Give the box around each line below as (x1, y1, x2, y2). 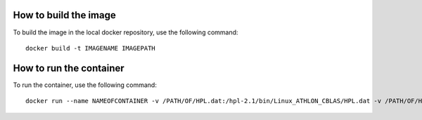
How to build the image (13, 9, 116, 21)
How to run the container (13, 62, 124, 74)
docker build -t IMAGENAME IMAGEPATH (25, 44, 156, 52)
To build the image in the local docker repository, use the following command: (13, 28, 238, 36)
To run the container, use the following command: (13, 81, 158, 89)
